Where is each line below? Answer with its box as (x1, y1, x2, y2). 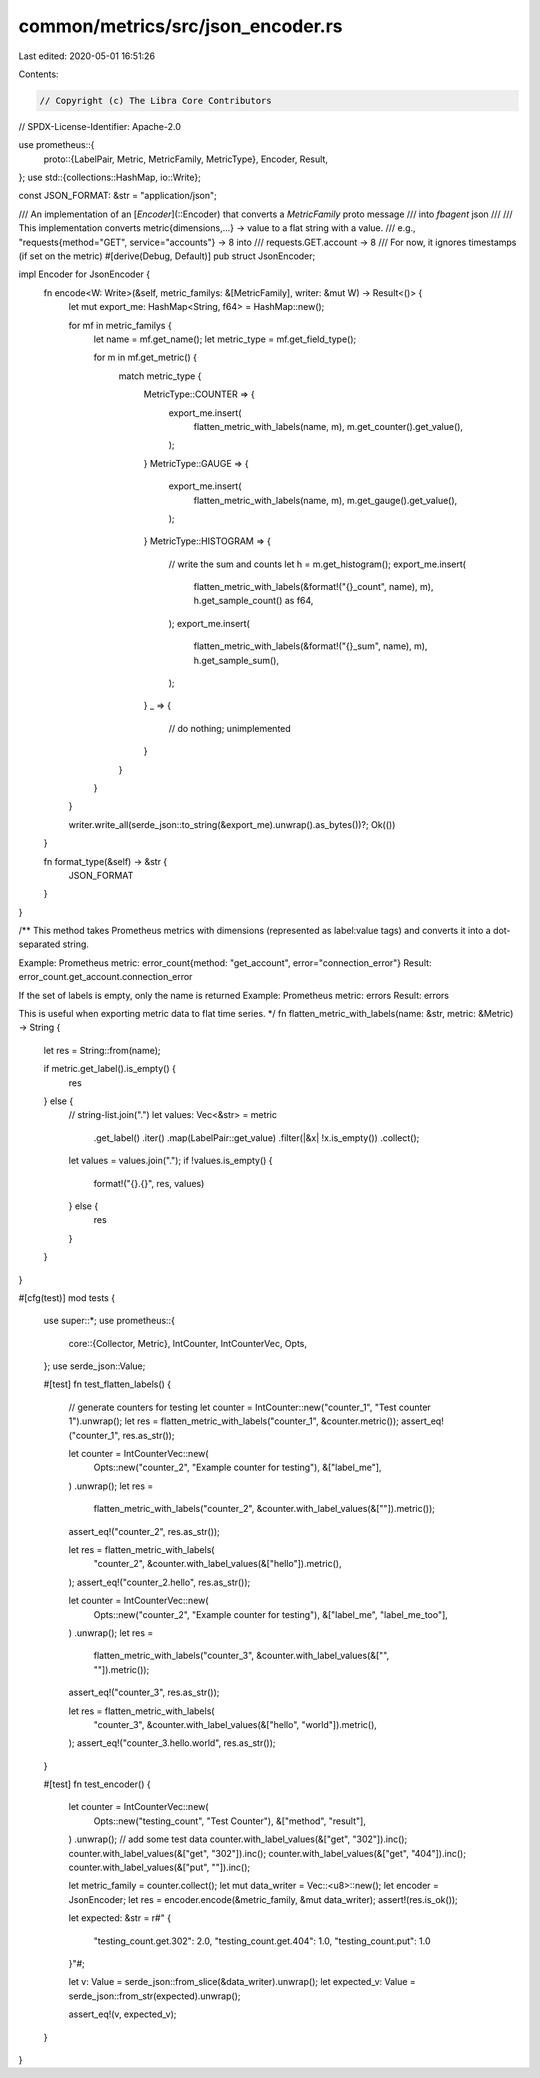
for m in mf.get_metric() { (93, 351, 197, 364)
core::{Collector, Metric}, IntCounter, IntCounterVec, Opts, (68, 1337, 307, 1349)
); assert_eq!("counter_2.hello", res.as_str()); (68, 1576, 251, 1588)
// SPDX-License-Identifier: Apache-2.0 (18, 120, 182, 132)
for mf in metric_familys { (68, 319, 172, 331)
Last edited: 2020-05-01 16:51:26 (18, 50, 155, 62)
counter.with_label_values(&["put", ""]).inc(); (68, 1861, 250, 1874)
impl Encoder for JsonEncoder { (18, 268, 150, 280)
